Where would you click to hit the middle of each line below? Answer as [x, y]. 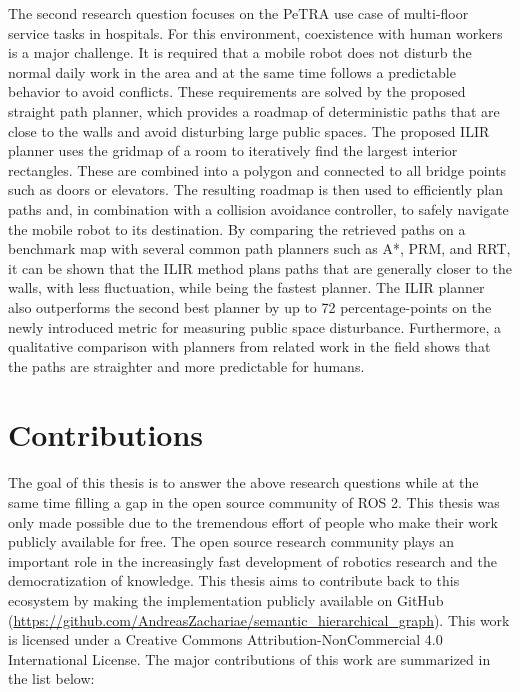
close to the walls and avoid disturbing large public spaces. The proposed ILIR [249, 130]
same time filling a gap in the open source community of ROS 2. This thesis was [254, 502]
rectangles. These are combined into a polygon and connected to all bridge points [257, 169]
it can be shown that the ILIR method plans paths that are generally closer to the [260, 267]
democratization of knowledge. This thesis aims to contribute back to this [234, 580]
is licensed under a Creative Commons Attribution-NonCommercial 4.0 [225, 639]
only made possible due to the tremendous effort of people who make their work [253, 521]
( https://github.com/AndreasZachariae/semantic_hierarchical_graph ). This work [259, 619]
